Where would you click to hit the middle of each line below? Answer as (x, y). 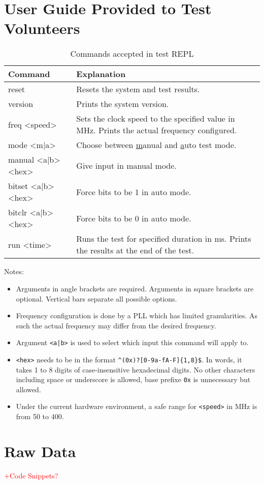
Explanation (101, 74)
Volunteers (42, 28)
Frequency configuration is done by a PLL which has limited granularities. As (137, 315)
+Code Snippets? (31, 475)
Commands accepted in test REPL (132, 54)
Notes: (14, 271)
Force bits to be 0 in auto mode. (134, 218)
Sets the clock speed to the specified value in (156, 119)
